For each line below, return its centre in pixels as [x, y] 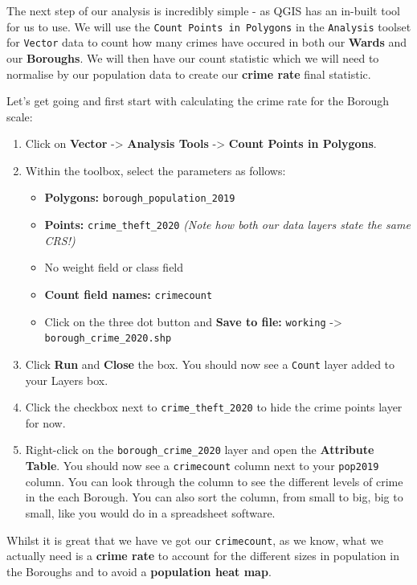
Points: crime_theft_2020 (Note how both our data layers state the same [227, 225]
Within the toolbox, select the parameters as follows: [155, 170]
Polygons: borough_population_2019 [140, 197]
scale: [20, 116]
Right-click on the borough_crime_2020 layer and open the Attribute [200, 450]
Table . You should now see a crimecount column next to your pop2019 [202, 466]
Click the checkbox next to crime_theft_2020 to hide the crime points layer [214, 407]
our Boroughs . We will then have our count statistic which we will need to [193, 57]
